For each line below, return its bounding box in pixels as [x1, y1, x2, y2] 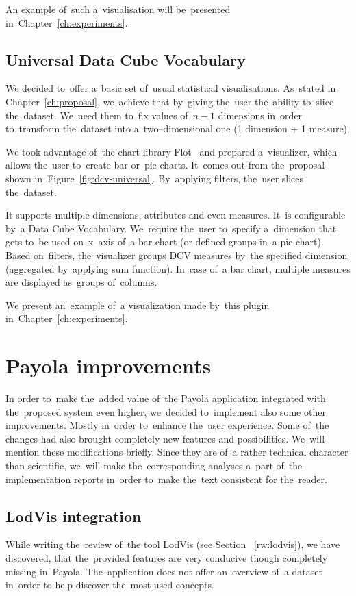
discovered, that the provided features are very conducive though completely [5, 550, 328, 564]
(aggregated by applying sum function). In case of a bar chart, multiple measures [5, 261, 351, 275]
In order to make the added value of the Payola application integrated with [5, 391, 326, 406]
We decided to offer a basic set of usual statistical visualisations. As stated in [5, 81, 336, 95]
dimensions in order [218, 108, 303, 122]
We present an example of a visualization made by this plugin [5, 297, 270, 312]
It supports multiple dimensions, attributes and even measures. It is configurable [5, 208, 346, 222]
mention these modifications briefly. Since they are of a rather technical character [5, 445, 348, 459]
